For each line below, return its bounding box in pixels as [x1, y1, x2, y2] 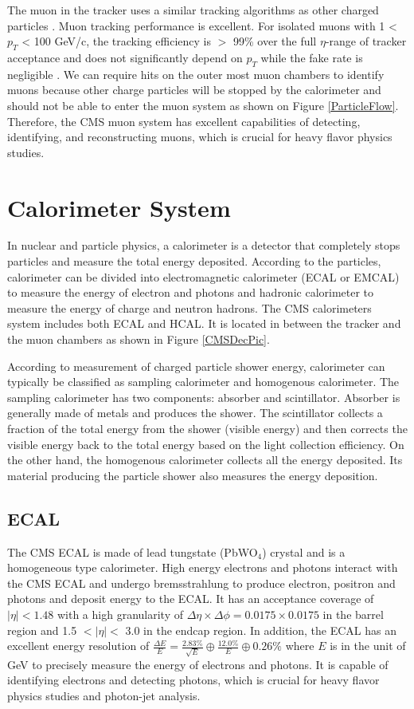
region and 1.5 [7, 621, 77, 638]
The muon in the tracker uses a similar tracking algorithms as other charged [7, 2, 379, 18]
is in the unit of [330, 637, 406, 654]
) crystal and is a [262, 543, 346, 560]
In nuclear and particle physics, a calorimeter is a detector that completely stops [7, 237, 400, 254]
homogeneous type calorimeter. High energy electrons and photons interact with [7, 559, 398, 576]
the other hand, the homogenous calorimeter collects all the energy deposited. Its [7, 451, 403, 468]
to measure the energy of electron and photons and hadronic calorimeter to [7, 284, 374, 301]
